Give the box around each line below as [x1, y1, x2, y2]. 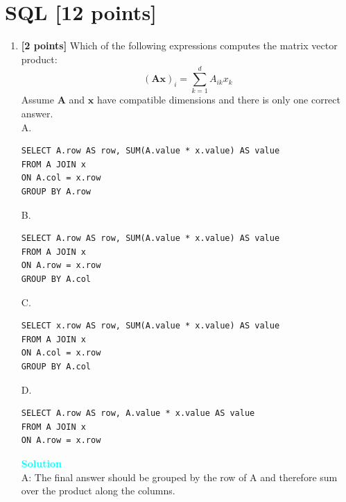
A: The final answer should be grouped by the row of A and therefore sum [21, 469, 338, 484]
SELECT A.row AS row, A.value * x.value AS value [21, 408, 255, 419]
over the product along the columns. [21, 483, 175, 498]
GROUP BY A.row [21, 187, 92, 196]
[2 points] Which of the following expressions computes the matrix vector [21, 38, 338, 53]
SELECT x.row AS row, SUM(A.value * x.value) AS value [21, 321, 280, 331]
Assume [21, 92, 54, 107]
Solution [21, 455, 62, 470]
